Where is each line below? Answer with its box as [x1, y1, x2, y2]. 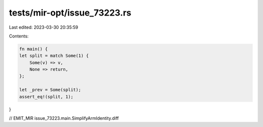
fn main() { [19, 46, 48, 52]
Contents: [9, 33, 29, 39]
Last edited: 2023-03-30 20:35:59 [9, 24, 78, 30]
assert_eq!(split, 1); [19, 94, 74, 99]
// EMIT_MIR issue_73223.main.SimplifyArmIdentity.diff [9, 115, 119, 121]
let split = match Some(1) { [19, 53, 89, 58]
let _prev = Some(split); [19, 87, 81, 92]
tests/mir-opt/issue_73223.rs [9, 7, 131, 18]
